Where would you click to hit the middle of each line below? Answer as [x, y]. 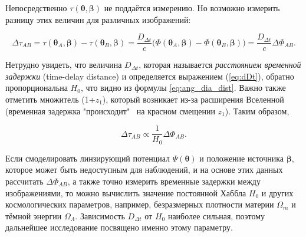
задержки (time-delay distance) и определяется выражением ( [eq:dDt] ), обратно [150, 76]
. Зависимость [100, 215]
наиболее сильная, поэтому [216, 215]
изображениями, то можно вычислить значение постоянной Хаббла [126, 192]
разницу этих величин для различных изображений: [98, 19]
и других [277, 192]
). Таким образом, [257, 111]
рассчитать [24, 181]
